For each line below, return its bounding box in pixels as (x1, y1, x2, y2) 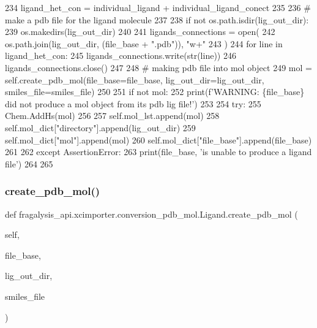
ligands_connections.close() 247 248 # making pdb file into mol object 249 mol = (5, 61, 312, 74)
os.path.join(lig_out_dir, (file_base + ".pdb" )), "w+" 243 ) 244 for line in (5, 37, 283, 50)
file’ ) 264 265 (5, 157, 53, 170)
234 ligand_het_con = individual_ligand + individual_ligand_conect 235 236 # (5, 1, 311, 13)
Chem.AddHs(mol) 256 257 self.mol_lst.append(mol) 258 (5, 109, 220, 122)
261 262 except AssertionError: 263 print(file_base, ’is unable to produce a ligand (5, 145, 312, 158)
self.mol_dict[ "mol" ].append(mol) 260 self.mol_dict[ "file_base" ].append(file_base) (5, 133, 312, 146)
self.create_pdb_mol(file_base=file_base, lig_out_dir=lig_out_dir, (5, 73, 264, 86)
